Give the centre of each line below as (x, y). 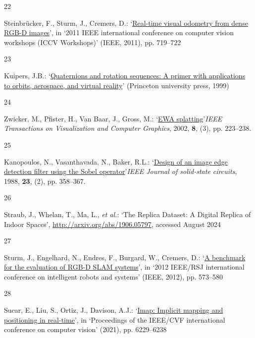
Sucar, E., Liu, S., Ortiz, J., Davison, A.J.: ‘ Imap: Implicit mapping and (114, 310)
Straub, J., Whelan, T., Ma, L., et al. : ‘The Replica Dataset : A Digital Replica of (127, 214)
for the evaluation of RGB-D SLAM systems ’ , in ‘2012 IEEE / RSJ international (124, 267)
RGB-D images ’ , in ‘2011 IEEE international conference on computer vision (119, 32)
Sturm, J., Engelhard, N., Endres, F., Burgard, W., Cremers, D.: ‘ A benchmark (125, 257)
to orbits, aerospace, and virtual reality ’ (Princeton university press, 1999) (117, 85)
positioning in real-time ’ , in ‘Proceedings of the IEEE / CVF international (115, 319)
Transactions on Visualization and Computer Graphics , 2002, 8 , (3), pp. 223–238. (128, 128)
